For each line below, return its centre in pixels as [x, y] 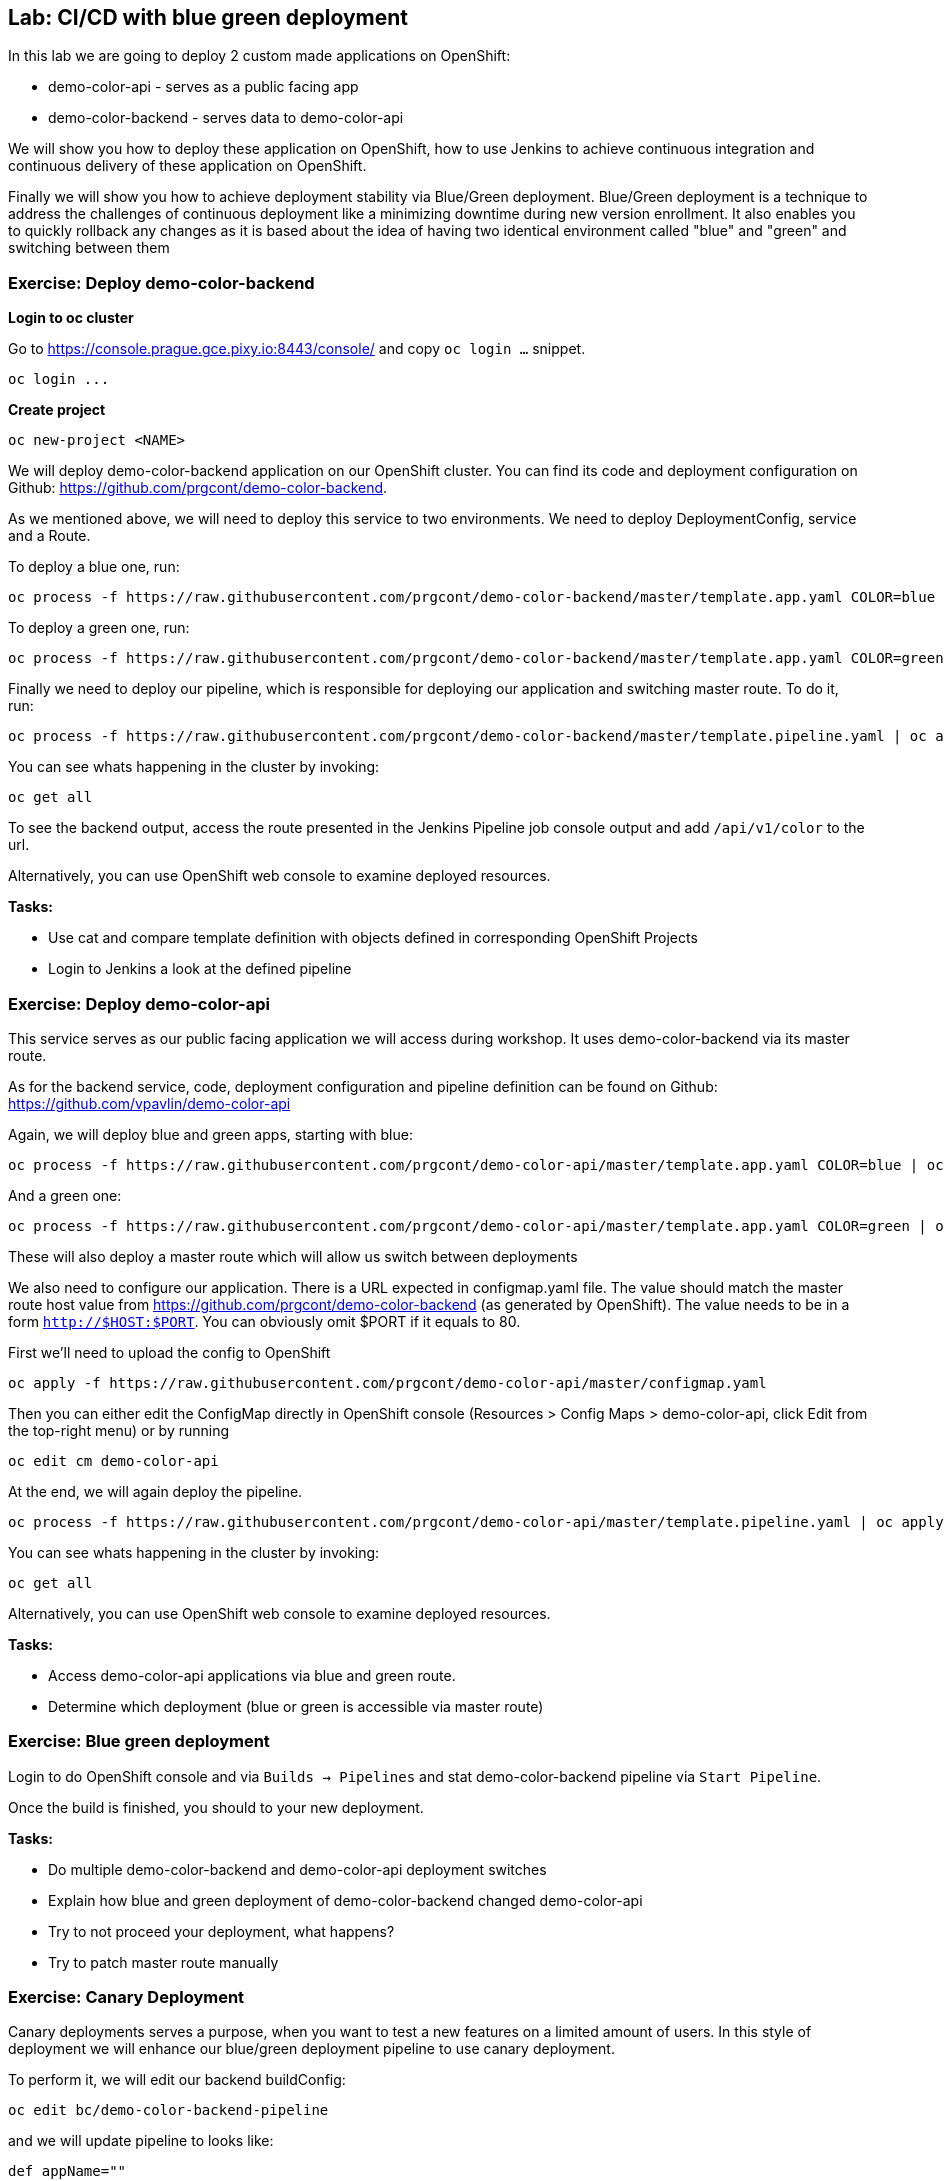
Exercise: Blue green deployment [139, 1741]
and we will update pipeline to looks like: [141, 2141]
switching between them [89, 248]
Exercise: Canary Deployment [126, 1997]
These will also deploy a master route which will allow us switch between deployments [293, 1256]
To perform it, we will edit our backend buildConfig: [177, 2080]
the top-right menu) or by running [119, 1430]
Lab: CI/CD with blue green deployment [208, 17]
